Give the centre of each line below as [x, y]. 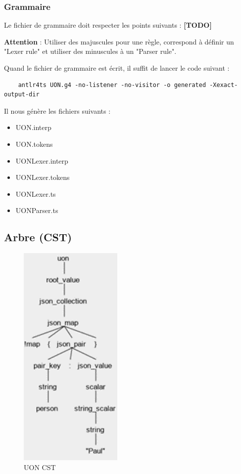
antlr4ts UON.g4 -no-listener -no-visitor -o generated [112, 85]
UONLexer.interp [42, 160]
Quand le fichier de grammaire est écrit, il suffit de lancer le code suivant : [117, 68]
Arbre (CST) [38, 237]
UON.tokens [34, 144]
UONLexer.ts [36, 194]
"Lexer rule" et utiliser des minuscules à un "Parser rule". [90, 51]
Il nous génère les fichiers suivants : [57, 110]
